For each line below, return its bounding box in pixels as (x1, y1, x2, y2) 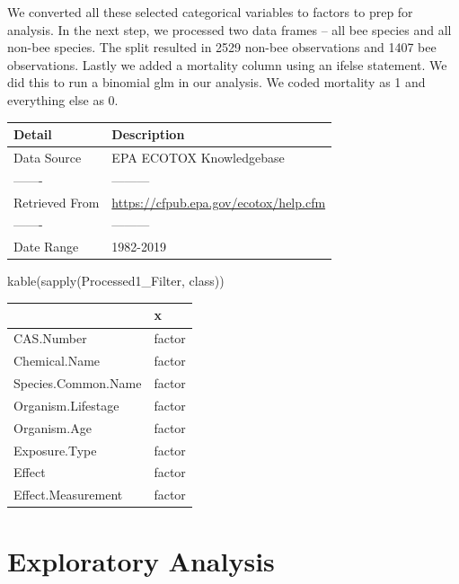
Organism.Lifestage (13, 395, 119, 414)
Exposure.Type (13, 440, 97, 459)
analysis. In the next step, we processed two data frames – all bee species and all (7, 20, 452, 39)
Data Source (13, 147, 82, 166)
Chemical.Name (13, 351, 101, 370)
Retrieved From (13, 192, 100, 211)
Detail (13, 125, 52, 144)
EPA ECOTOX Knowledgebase (111, 147, 285, 166)
